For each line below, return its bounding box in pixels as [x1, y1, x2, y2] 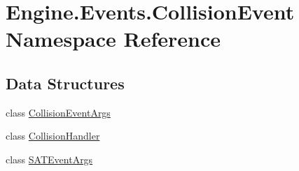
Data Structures [6, 72, 125, 94]
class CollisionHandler [6, 128, 100, 143]
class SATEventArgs [6, 151, 93, 166]
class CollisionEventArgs [6, 105, 111, 119]
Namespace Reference [6, 24, 221, 53]
